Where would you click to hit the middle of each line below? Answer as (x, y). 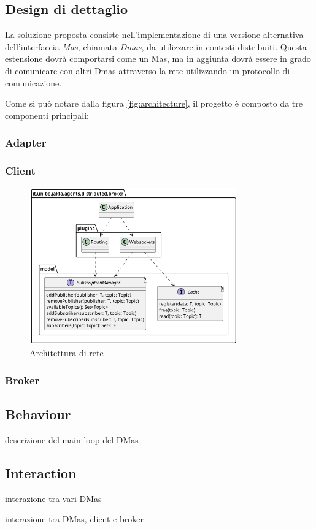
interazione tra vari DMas (53, 498)
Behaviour (38, 414)
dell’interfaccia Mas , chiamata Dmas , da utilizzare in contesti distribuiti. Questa (156, 46)
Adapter (26, 143)
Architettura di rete (67, 353)
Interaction (41, 472)
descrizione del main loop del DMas (72, 439)
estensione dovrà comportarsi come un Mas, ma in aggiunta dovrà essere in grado (158, 59)
